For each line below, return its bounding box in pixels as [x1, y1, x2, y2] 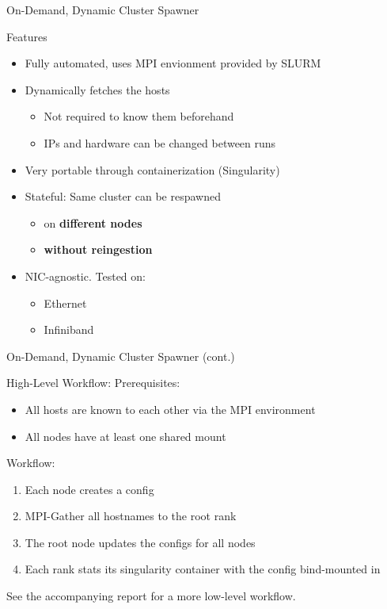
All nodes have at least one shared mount [25, 427, 226, 444]
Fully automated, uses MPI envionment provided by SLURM [25, 55, 321, 71]
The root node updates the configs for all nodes [25, 534, 256, 550]
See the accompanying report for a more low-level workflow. [6, 588, 296, 604]
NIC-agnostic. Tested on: [25, 267, 146, 284]
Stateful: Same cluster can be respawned [25, 188, 221, 205]
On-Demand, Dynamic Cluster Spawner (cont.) [6, 347, 235, 364]
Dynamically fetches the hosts [25, 81, 170, 98]
